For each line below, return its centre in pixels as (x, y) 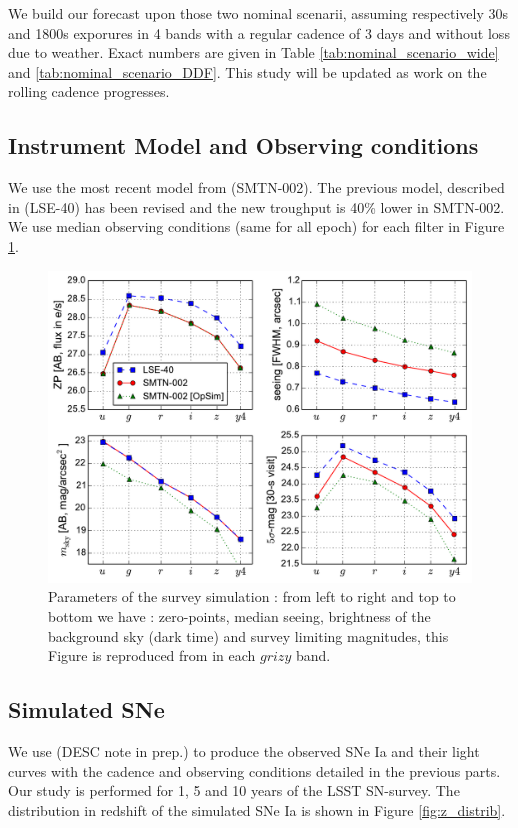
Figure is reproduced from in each (152, 655)
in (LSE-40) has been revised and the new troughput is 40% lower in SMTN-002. (256, 206)
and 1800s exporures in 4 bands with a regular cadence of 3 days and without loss (259, 32)
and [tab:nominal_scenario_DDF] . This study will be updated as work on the (247, 71)
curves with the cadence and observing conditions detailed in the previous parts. (254, 770)
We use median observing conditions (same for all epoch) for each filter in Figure (256, 226)
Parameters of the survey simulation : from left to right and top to (252, 596)
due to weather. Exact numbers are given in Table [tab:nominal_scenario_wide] (253, 52)
